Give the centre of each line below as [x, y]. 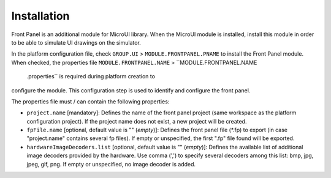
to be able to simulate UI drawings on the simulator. [76, 42]
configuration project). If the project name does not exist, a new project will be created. [137, 121]
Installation [40, 16]
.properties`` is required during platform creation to [91, 76]
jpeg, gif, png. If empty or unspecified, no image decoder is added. [111, 164]
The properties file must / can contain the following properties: [90, 102]
